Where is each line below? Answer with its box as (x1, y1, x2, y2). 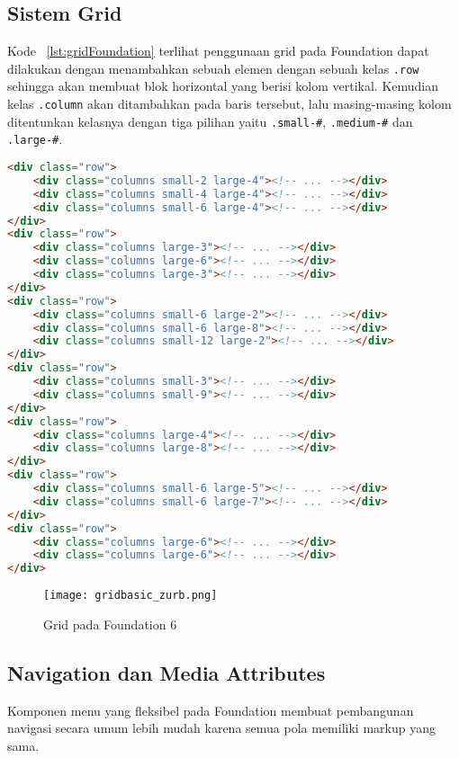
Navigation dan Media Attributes (7, 658, 326, 686)
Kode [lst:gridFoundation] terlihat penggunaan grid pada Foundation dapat (7, 41, 429, 60)
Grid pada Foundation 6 (43, 614, 177, 633)
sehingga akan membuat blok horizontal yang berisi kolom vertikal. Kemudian (7, 76, 439, 95)
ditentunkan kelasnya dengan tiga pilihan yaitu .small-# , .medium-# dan (7, 111, 413, 130)
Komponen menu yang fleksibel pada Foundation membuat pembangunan (7, 700, 414, 719)
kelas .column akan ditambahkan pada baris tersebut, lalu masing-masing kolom (7, 94, 452, 113)
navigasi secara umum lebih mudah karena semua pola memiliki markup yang (7, 718, 436, 737)
